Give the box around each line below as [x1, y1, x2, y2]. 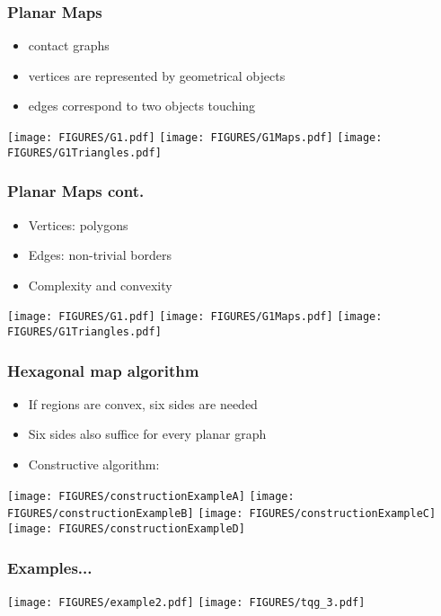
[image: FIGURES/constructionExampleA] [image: [7, 489, 295, 503]
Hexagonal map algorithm [7, 359, 199, 381]
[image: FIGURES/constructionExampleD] [7, 522, 245, 535]
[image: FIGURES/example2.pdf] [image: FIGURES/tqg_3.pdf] [7, 595, 366, 609]
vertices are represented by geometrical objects [28, 66, 286, 85]
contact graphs [28, 36, 110, 55]
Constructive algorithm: [28, 455, 160, 474]
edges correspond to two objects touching [28, 96, 256, 115]
